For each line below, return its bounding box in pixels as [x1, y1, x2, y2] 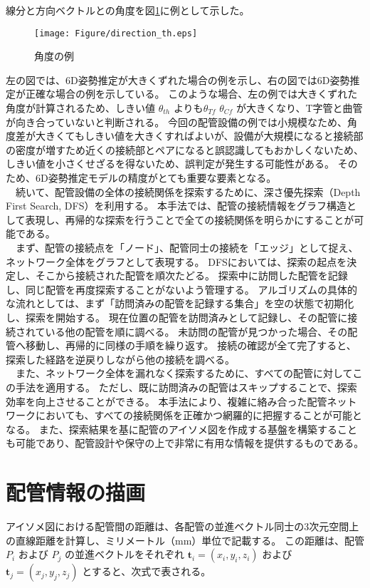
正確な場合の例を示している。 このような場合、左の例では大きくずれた [25, 86, 358, 101]
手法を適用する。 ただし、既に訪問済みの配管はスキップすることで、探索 [15, 379, 357, 394]
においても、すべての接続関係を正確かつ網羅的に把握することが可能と [35, 408, 362, 423]
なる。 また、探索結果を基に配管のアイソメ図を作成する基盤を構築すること [6, 421, 357, 436]
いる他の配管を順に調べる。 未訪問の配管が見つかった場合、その [45, 324, 348, 339]
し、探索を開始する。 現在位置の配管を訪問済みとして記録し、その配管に [6, 309, 348, 324]
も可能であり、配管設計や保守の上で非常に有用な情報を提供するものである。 [6, 435, 364, 450]
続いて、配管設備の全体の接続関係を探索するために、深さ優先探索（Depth [15, 184, 361, 199]
